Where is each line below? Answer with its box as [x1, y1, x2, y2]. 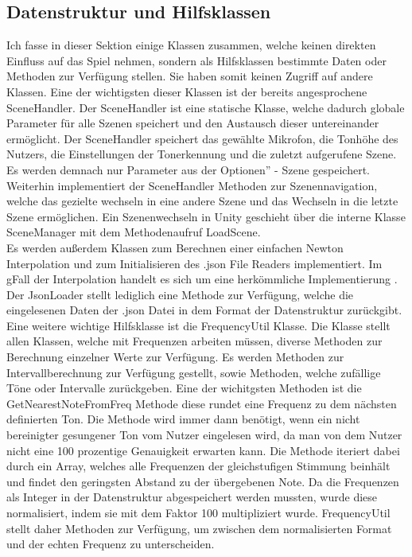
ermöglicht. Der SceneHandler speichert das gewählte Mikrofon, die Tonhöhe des [6, 130, 398, 146]
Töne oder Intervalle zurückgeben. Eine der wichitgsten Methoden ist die [6, 380, 362, 396]
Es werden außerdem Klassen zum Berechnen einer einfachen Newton [6, 239, 344, 255]
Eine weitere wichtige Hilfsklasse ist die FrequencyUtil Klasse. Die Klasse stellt [6, 317, 391, 333]
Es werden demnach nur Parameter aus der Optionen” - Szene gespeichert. [6, 161, 370, 177]
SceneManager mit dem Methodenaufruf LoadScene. [6, 224, 261, 240]
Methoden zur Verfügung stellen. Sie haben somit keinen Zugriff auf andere [6, 68, 373, 84]
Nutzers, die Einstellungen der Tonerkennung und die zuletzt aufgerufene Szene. [6, 146, 397, 162]
